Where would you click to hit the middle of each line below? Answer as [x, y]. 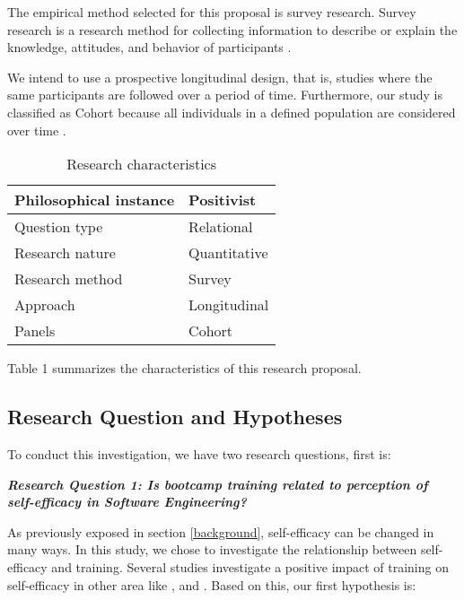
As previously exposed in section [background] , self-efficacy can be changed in [221, 531]
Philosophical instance [95, 200]
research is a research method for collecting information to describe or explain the [232, 29]
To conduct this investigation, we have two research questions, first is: [199, 453]
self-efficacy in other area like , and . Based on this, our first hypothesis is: [212, 584]
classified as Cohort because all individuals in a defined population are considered [232, 112]
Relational [221, 227]
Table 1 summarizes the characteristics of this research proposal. [184, 368]
